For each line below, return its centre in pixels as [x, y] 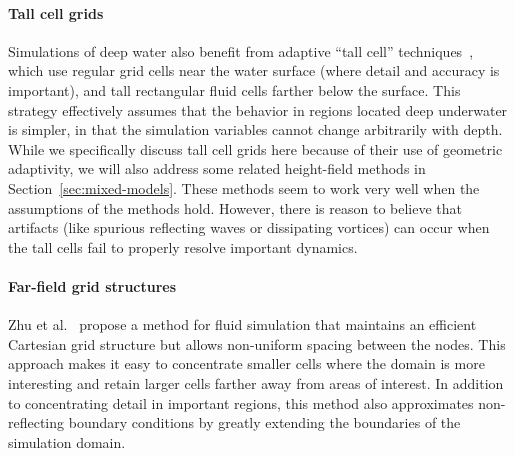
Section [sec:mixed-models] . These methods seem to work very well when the [244, 187]
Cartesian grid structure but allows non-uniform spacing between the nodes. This [257, 343]
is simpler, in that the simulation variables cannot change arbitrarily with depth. [255, 129]
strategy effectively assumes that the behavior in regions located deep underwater [258, 109]
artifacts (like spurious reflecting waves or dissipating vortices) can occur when [249, 227]
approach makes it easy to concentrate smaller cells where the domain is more [246, 363]
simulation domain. [67, 441]
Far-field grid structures [92, 285]
